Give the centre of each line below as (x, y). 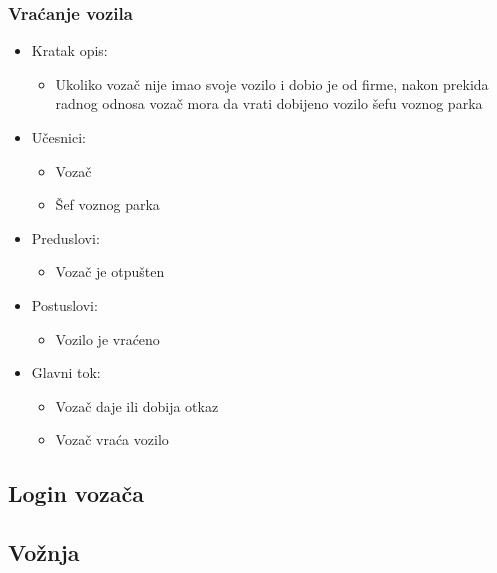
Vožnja (44, 552)
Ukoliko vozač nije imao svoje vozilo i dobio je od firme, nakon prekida (272, 83)
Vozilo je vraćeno (107, 338)
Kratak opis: (69, 50)
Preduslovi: (65, 237)
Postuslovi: (64, 304)
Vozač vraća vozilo (112, 439)
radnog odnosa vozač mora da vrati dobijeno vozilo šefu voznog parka (269, 103)
